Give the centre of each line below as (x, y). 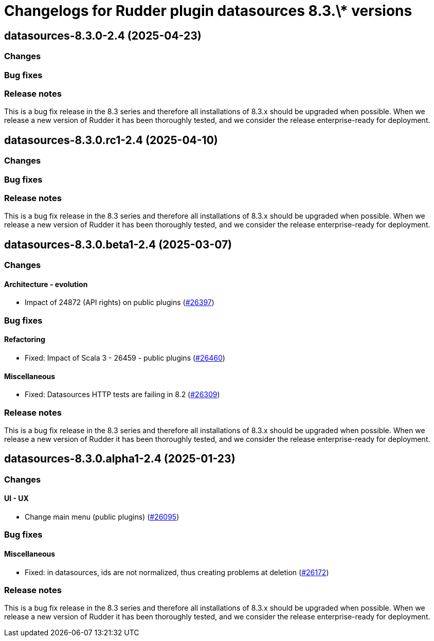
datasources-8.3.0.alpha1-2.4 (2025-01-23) (120, 459)
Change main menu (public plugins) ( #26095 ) (102, 517)
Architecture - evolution (46, 284)
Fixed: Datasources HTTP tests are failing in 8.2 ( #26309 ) (122, 395)
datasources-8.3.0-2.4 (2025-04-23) (103, 35)
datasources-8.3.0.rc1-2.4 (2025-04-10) (111, 140)
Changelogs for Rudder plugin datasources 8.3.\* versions (208, 11)
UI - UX (16, 498)
